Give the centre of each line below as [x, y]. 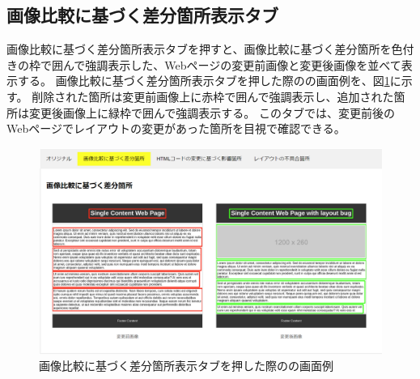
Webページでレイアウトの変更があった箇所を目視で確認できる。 [176, 128]
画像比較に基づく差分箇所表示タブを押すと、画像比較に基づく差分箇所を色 [205, 49]
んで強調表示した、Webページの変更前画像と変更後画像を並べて [232, 64]
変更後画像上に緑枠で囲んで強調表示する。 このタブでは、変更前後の [212, 112]
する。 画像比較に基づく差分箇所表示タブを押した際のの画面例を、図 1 [204, 81]
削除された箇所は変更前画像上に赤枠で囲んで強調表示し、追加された [213, 96]
